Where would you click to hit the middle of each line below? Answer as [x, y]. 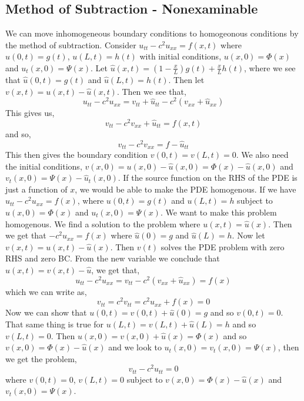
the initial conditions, [44, 166]
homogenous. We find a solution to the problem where [103, 223]
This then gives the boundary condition [77, 155]
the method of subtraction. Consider [71, 44]
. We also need [262, 155]
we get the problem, [41, 358]
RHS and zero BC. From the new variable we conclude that [113, 258]
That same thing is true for [55, 324]
